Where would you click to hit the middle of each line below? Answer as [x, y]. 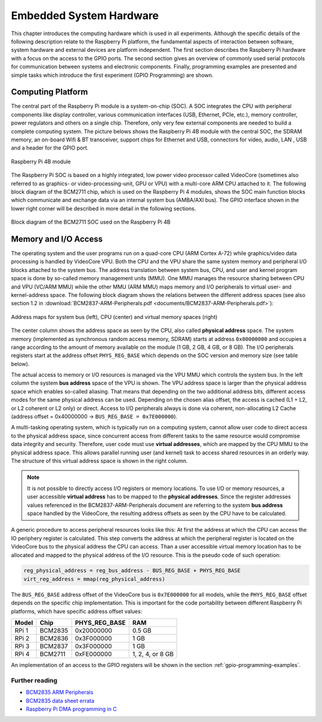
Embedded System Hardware [85, 16]
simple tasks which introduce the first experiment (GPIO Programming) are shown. [112, 75]
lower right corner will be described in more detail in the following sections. [103, 208]
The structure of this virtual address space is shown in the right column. [99, 461]
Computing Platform [49, 92]
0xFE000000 [93, 654]
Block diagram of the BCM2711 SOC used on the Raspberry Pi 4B [91, 222]
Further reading [34, 680]
